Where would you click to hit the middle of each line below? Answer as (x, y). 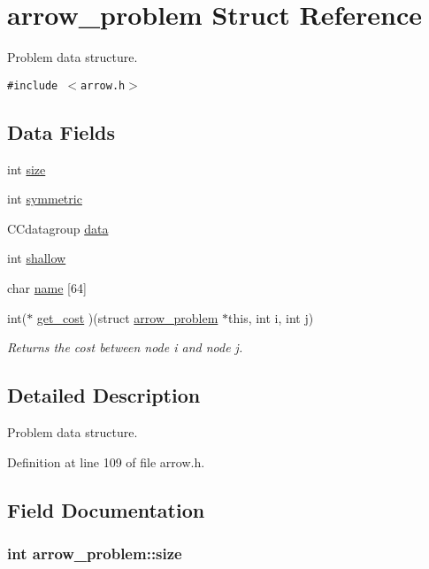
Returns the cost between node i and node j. (125, 347)
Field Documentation (106, 509)
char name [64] (47, 287)
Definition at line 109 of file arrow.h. (106, 461)
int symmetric (45, 199)
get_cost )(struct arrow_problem (127, 317)
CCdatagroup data (58, 228)
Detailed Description (104, 395)
